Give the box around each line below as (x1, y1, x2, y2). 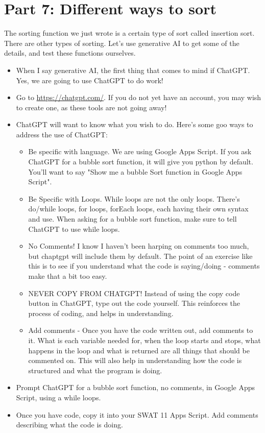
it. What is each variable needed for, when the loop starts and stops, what (28, 334, 261, 345)
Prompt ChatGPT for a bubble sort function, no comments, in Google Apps (16, 382, 255, 393)
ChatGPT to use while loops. (28, 223, 120, 234)
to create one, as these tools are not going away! (16, 102, 167, 112)
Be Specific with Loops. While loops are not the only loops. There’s (28, 193, 240, 204)
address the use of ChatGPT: (16, 129, 108, 139)
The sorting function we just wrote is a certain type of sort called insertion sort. (4, 28, 255, 38)
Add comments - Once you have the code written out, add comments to (28, 325, 253, 335)
